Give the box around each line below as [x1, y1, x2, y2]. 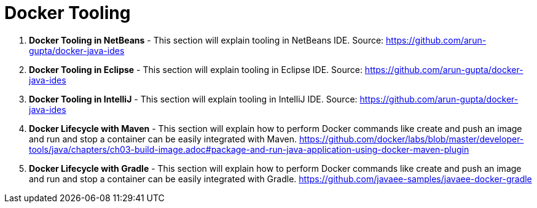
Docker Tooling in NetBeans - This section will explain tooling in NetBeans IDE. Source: [29, 34, 384, 45]
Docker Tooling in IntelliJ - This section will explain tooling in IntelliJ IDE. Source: [29, 93, 358, 104]
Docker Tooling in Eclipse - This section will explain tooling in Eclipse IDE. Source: [29, 64, 363, 75]
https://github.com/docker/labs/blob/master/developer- [299, 133, 524, 144]
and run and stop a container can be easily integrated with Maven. [29, 133, 297, 144]
